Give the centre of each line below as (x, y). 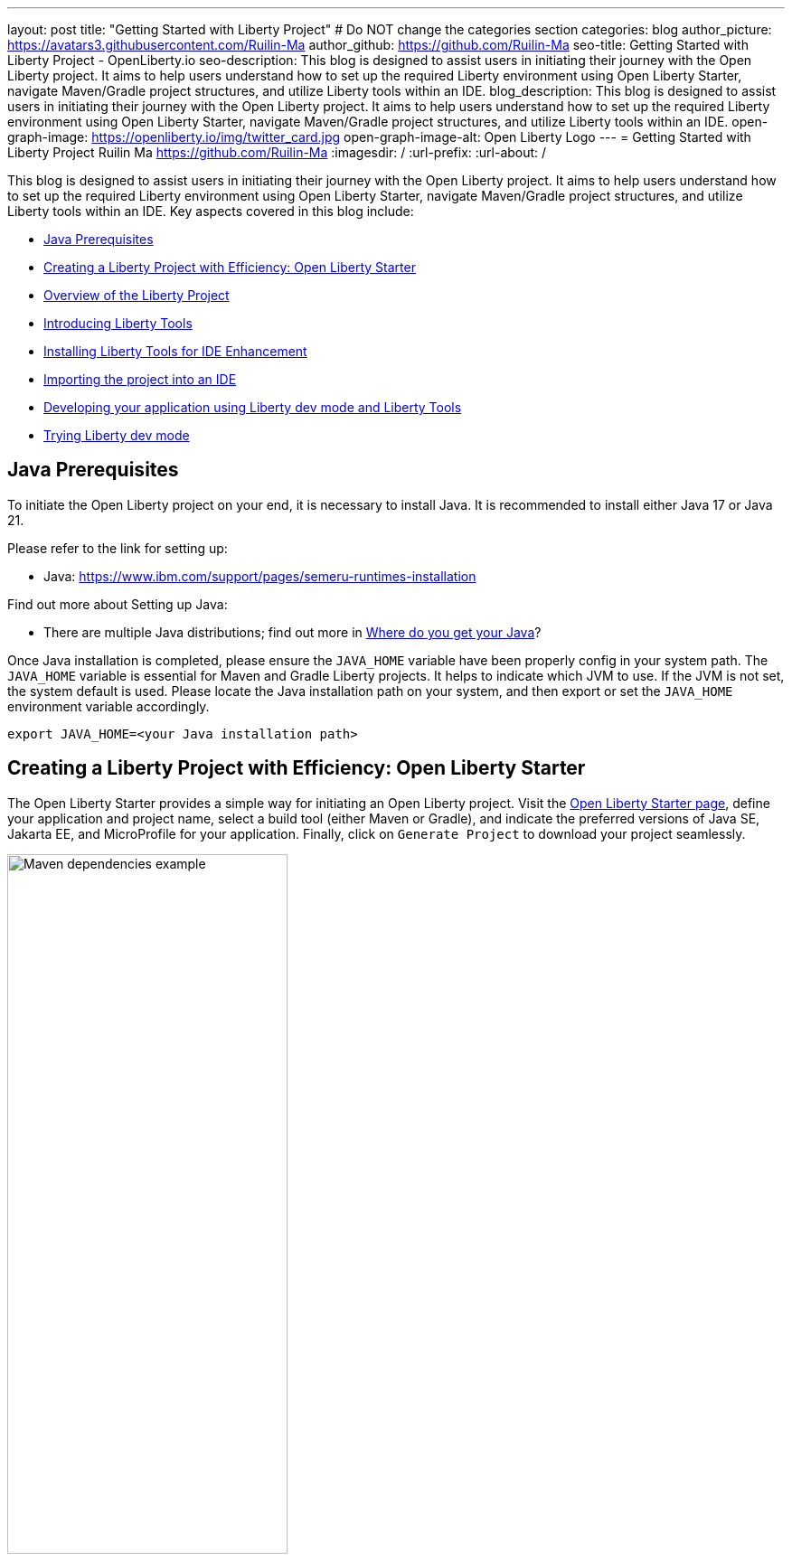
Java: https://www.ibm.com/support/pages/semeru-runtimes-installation (260, 576)
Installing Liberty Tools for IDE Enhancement (175, 351)
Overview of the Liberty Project (137, 295)
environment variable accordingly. (108, 706)
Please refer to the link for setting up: (118, 548)
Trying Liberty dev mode (117, 435)
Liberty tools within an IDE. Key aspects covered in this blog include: (211, 211)
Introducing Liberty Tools (118, 323)
